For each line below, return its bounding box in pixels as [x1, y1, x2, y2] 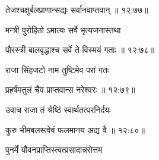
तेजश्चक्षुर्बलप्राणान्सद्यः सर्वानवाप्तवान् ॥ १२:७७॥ [5, 4, 148, 15]
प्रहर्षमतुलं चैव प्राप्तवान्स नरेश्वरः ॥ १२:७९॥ [5, 83, 135, 96]
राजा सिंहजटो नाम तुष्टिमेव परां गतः [5, 63, 109, 76]
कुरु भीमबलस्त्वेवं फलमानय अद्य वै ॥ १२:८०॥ [5, 123, 145, 136]
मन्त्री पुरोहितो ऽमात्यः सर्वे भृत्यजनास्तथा [5, 23, 121, 36]
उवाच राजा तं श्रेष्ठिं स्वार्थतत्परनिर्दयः [5, 103, 111, 115]
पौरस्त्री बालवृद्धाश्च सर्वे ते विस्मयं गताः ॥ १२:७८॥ [5, 43, 155, 56]
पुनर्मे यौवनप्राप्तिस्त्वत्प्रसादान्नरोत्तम [5, 143, 103, 156]
